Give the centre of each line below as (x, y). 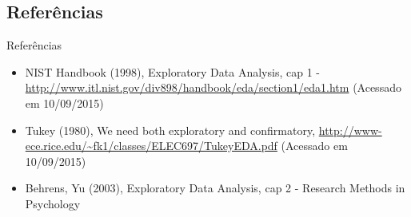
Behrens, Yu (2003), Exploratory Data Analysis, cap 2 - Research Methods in (215, 188)
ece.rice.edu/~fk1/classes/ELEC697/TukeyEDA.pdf (151, 146)
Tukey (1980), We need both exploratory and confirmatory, (170, 130)
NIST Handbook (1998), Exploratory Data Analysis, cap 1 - (172, 71)
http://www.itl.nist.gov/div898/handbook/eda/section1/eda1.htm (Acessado (213, 87)
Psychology (53, 203)
